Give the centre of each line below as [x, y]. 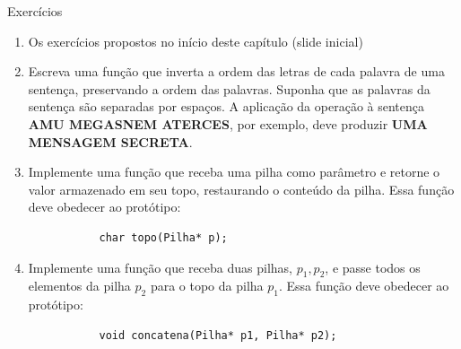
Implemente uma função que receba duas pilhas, [160, 267]
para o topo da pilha [207, 286]
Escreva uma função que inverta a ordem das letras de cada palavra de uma [236, 71]
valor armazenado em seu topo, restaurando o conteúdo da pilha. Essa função [241, 189]
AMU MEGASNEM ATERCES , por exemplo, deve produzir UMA [228, 123]
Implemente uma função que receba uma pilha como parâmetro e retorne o [234, 172]
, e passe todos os [373, 267]
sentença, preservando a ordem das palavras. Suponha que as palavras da [229, 88]
